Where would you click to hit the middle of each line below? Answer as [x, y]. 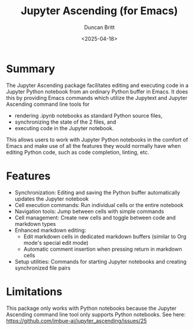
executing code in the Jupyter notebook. [64, 128]
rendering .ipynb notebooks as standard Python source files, [88, 115]
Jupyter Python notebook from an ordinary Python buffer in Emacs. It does [97, 91]
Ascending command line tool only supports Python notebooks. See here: [96, 314]
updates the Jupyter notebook [51, 199]
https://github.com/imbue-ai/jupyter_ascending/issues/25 [77, 321]
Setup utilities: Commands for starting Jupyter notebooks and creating [101, 261]
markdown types [35, 224]
